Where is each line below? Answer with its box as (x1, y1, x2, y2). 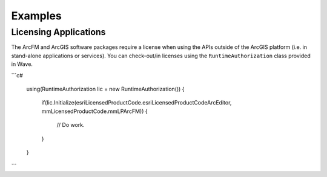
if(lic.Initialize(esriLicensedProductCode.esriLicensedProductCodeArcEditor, (41, 99, 232, 106)
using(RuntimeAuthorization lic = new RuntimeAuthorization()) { (26, 85, 185, 92)
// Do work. (56, 121, 85, 129)
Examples (11, 9, 62, 22)
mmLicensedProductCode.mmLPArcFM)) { (41, 108, 148, 115)
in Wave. (11, 60, 33, 68)
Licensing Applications (11, 27, 106, 37)
